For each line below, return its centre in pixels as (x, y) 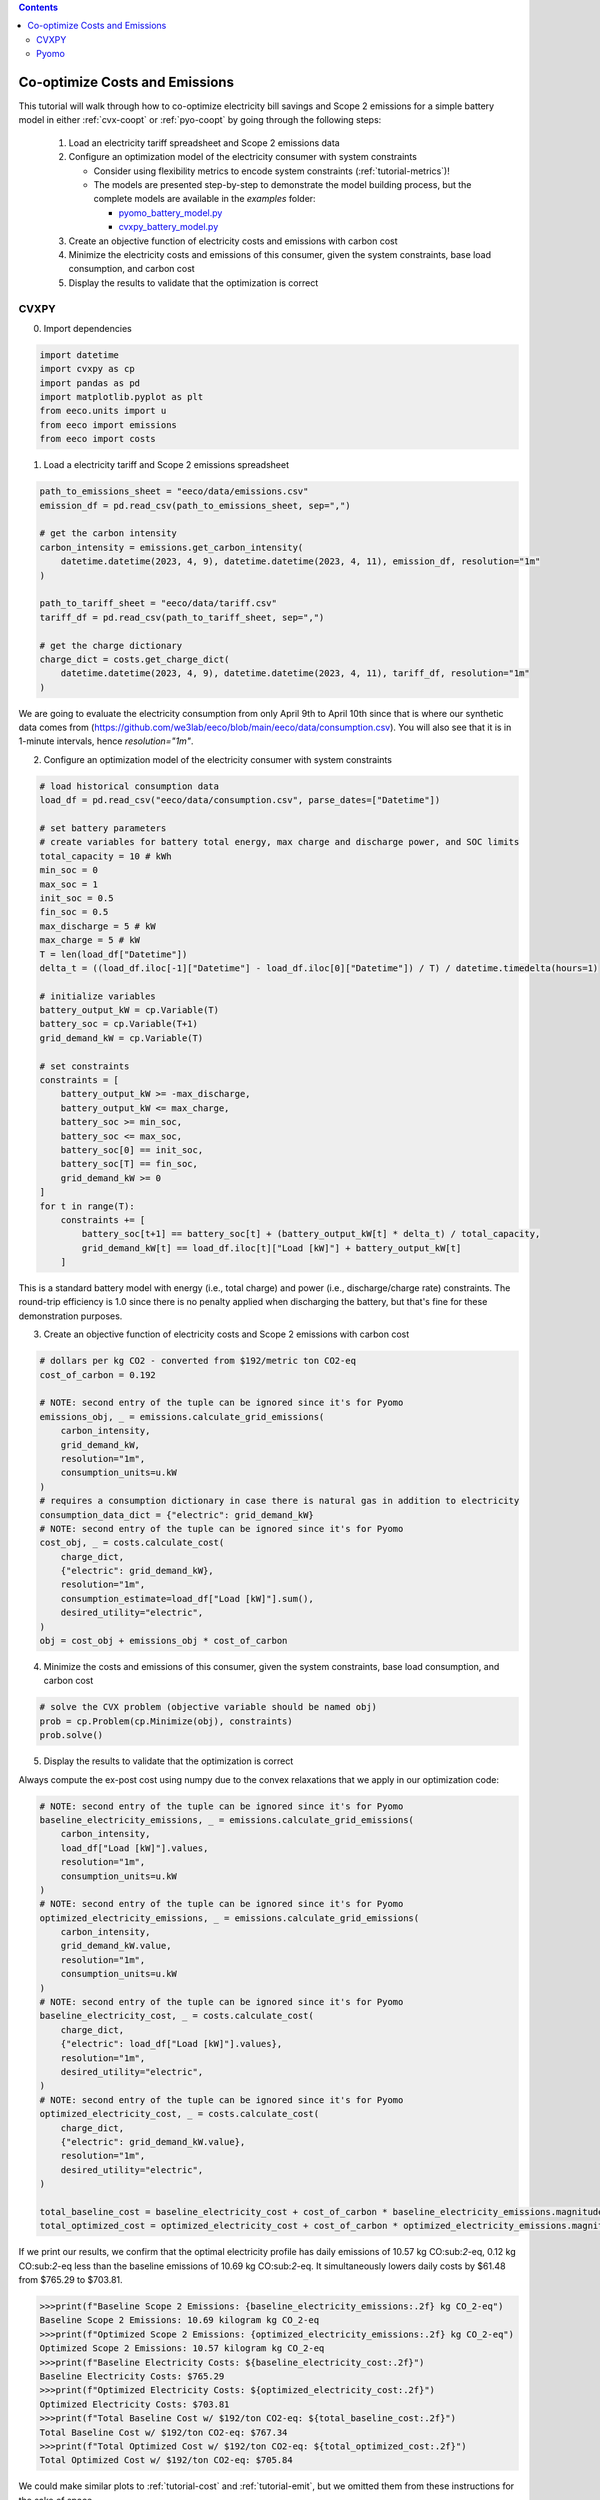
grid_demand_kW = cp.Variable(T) (121, 1038)
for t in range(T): (87, 1206)
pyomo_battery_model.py (170, 212)
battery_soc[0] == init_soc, (132, 1149)
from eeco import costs (98, 439)
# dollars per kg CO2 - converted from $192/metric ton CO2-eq (198, 1361)
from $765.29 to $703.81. (71, 2280)
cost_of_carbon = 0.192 (98, 1374)
